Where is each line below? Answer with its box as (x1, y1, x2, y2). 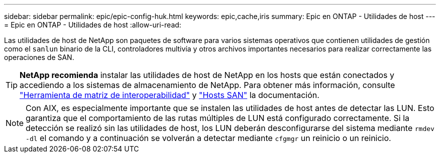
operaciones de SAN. (4, 53, 74, 61)
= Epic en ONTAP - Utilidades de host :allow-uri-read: (4, 20, 181, 29)
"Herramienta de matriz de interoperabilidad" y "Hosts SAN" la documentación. (20, 90, 319, 100)
